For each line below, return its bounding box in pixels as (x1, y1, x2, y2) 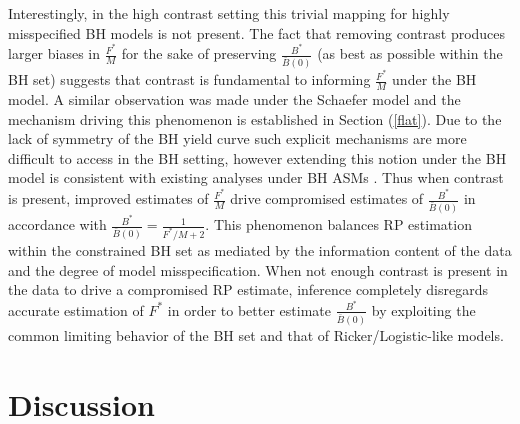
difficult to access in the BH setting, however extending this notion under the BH (8, 147, 507, 168)
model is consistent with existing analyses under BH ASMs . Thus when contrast (8, 167, 504, 188)
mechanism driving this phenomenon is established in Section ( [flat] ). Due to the (8, 108, 502, 129)
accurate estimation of (8, 299, 144, 320)
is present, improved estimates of (8, 188, 209, 209)
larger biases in (8, 43, 101, 64)
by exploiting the (371, 299, 476, 320)
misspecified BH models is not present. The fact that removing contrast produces (8, 22, 506, 43)
